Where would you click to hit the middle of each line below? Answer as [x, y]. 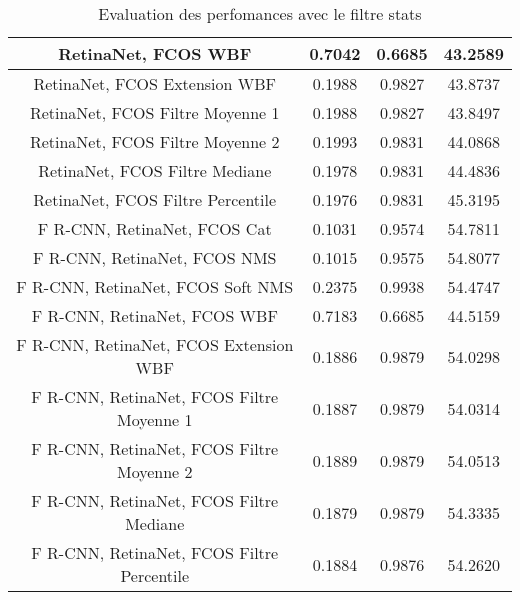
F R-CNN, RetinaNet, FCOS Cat [154, 228]
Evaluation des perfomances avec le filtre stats [260, 13]
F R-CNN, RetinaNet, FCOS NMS [154, 257]
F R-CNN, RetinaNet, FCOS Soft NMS [155, 286]
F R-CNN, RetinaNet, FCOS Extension [155, 344]
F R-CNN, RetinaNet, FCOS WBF [154, 315]
